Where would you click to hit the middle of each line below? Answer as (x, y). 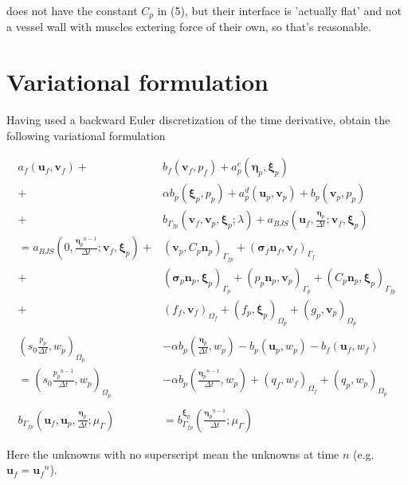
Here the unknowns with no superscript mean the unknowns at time (173, 454)
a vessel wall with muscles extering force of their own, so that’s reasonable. (189, 27)
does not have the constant (72, 10)
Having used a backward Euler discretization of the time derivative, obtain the (198, 120)
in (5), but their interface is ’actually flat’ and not (279, 10)
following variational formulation (86, 135)
